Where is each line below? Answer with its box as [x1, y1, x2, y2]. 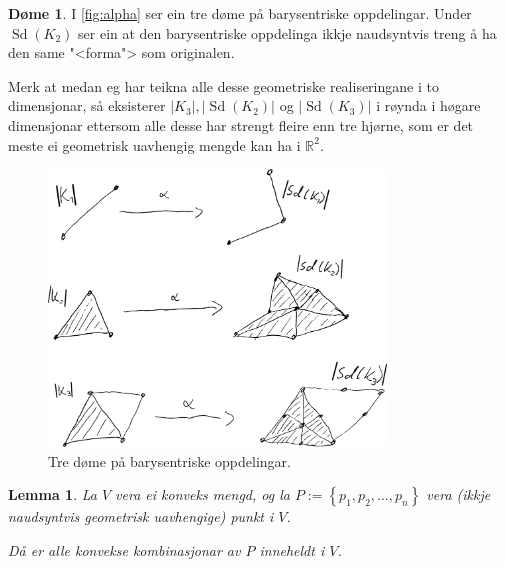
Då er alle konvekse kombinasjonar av [8, 539, 241, 560]
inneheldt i [259, 539, 325, 560]
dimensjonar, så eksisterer [8, 95, 166, 116]
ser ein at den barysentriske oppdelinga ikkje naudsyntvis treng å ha [78, 22, 497, 43]
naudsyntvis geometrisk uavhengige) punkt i [8, 506, 274, 527]
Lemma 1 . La [8, 484, 97, 505]
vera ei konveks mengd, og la [115, 484, 290, 505]
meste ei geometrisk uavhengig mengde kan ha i [8, 134, 301, 155]
